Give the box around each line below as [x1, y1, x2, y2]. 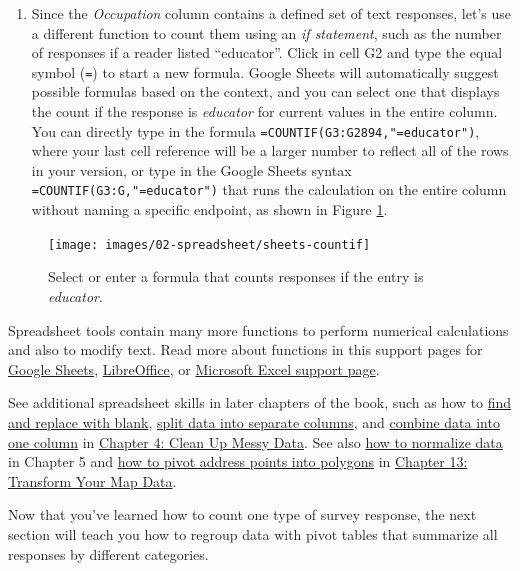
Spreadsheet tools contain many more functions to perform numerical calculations [8, 319, 509, 340]
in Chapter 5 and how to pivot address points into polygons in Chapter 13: [8, 451, 468, 472]
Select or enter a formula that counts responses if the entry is [48, 266, 424, 287]
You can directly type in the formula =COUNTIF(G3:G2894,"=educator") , [31, 120, 480, 141]
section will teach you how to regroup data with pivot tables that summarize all [8, 523, 498, 544]
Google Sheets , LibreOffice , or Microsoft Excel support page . [8, 358, 380, 379]
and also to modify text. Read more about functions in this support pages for [8, 339, 483, 360]
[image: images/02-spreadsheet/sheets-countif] [48, 237, 371, 252]
